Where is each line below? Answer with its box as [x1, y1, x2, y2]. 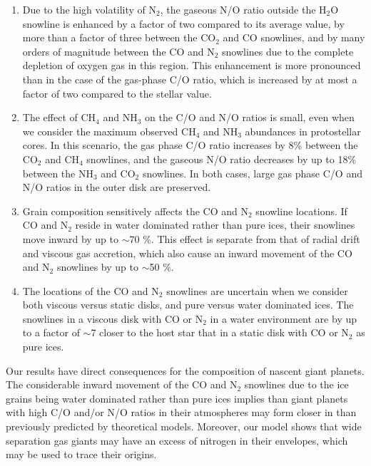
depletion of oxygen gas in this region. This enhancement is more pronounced [22, 58, 361, 73]
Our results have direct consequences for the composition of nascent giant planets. [6, 363, 365, 378]
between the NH [22, 165, 93, 180]
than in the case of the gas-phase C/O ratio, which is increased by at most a [22, 71, 357, 86]
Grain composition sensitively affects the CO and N [22, 203, 248, 218]
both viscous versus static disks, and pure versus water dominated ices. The [22, 297, 354, 312]
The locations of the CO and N [22, 283, 159, 298]
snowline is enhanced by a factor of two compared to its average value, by [22, 16, 345, 31]
